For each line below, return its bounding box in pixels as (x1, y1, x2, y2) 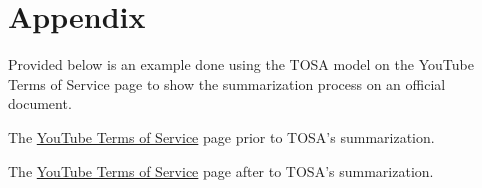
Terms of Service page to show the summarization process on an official (8, 73, 446, 94)
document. (8, 93, 72, 114)
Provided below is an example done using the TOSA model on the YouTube (8, 54, 474, 75)
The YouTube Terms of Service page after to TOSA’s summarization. (8, 160, 434, 181)
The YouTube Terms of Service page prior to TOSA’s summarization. (8, 126, 435, 147)
